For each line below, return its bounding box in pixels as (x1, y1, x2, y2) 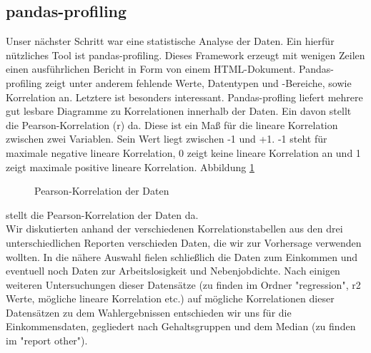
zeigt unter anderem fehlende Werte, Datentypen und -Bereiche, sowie (45, 75, 352, 90)
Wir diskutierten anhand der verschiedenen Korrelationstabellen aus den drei (6, 221, 343, 236)
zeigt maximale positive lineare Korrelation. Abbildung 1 (6, 159, 254, 174)
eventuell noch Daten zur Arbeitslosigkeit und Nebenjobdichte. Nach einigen (6, 263, 340, 278)
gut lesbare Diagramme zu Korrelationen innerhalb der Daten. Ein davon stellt (6, 103, 352, 118)
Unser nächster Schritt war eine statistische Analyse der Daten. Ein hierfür (6, 34, 335, 48)
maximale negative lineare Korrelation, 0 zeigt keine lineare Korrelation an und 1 (6, 145, 361, 160)
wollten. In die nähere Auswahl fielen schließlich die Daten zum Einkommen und (6, 249, 358, 264)
